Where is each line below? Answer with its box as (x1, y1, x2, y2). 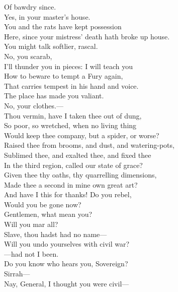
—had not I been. (4, 248, 59, 259)
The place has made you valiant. (4, 90, 104, 101)
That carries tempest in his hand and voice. (4, 80, 139, 91)
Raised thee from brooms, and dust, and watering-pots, (4, 140, 174, 150)
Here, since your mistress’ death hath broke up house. (4, 31, 170, 41)
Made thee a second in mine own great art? (4, 179, 138, 190)
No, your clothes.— (4, 100, 63, 110)
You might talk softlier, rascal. (4, 41, 98, 51)
